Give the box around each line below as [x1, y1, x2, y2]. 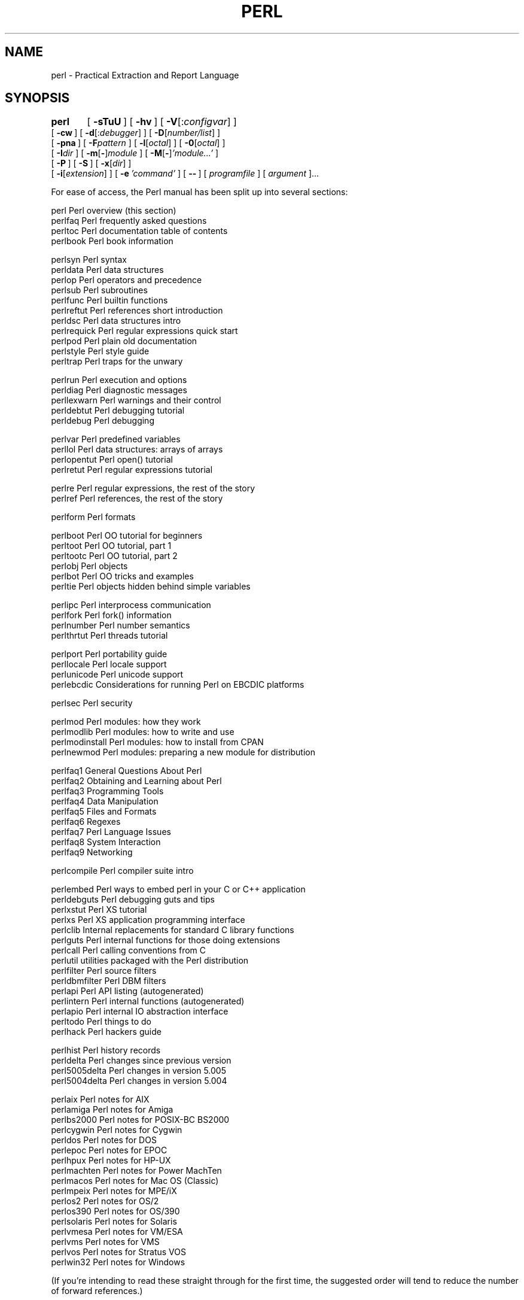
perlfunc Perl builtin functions [51, 295, 168, 306]
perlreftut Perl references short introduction [51, 305, 223, 316]
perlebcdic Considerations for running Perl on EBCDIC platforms [51, 679, 304, 690]
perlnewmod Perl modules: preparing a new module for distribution [51, 747, 315, 758]
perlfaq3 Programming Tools [51, 786, 164, 797]
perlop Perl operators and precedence [51, 275, 202, 285]
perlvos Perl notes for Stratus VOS [51, 1247, 186, 1258]
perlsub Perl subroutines [51, 285, 148, 296]
